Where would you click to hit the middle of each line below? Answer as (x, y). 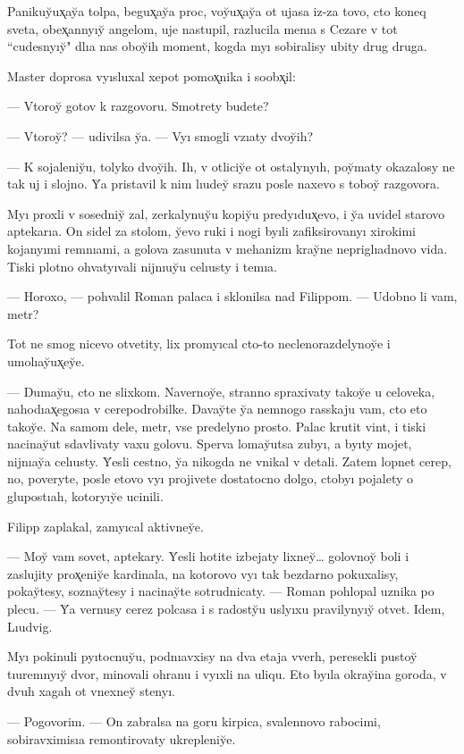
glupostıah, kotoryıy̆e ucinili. (85, 496)
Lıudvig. (30, 626)
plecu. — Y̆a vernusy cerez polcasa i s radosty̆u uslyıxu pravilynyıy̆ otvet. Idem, (226, 609)
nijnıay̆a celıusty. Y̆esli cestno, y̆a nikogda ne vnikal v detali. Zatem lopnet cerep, (229, 461)
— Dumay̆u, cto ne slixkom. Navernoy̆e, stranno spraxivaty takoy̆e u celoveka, (221, 391)
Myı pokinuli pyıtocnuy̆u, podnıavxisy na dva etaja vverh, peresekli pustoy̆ (212, 656)
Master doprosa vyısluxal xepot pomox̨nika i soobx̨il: (152, 75)
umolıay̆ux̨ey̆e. (46, 360)
